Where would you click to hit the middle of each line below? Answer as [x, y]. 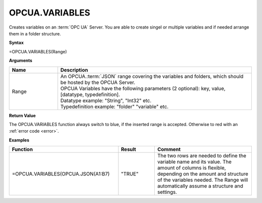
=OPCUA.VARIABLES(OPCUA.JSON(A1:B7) [61, 174]
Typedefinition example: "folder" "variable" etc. [115, 107]
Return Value [22, 115]
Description [74, 70]
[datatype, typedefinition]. [90, 94]
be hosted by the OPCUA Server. [98, 82]
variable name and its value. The [195, 162]
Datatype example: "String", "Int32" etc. [106, 100]
